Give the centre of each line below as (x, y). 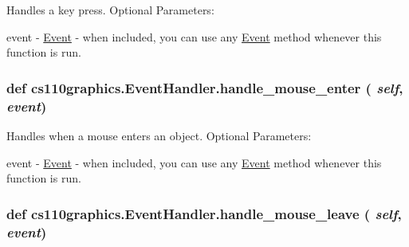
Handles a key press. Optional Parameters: (110, 10)
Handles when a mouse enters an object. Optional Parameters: (159, 135)
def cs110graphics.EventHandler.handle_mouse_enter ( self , (205, 87)
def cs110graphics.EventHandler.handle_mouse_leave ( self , (204, 213)
